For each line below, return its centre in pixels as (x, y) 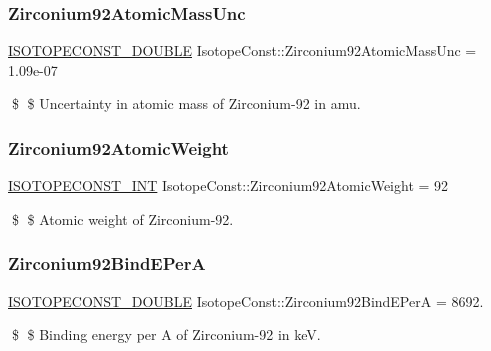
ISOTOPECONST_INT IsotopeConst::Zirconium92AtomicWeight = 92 (228, 185)
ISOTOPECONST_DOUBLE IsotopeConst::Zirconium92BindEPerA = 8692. (246, 300)
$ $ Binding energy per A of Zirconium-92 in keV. (166, 334)
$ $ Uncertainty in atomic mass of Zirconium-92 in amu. (186, 103)
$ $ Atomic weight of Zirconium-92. (122, 218)
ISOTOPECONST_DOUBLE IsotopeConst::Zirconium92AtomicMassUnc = (242, 50)
